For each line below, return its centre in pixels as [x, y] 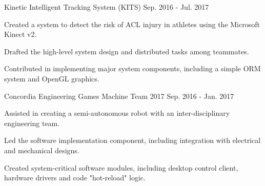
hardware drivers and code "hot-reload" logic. [75, 178]
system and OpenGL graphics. [52, 78]
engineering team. [32, 123]
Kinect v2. [21, 34]
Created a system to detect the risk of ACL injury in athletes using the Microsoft [132, 24]
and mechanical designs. [42, 150]
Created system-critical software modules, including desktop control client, [121, 167]
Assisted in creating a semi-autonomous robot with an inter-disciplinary [117, 113]
